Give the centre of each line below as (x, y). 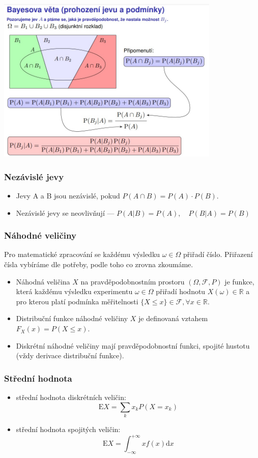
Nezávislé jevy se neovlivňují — (65, 212)
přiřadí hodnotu (181, 291)
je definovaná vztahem (173, 318)
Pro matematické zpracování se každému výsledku (82, 254)
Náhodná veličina (43, 281)
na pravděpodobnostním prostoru (133, 281)
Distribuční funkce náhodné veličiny (72, 318)
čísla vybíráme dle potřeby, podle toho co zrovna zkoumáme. (99, 264)
